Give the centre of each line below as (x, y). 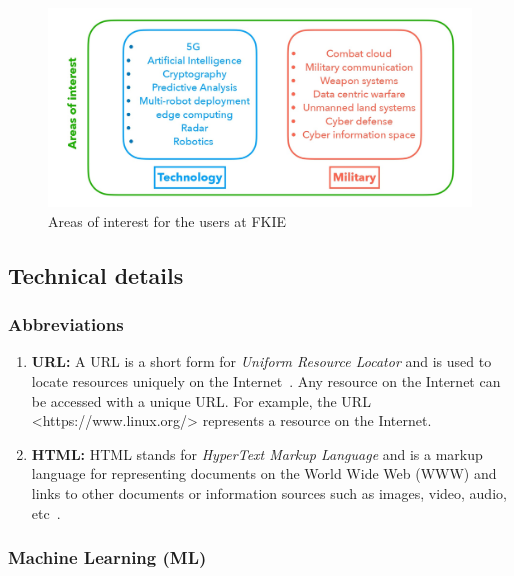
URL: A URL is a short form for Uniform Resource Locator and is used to (261, 361)
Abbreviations (66, 324)
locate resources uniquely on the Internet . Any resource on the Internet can (266, 380)
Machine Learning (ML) (107, 557)
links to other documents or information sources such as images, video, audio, (269, 492)
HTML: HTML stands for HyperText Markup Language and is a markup (257, 453)
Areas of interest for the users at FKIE (167, 220)
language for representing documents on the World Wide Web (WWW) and (264, 473)
